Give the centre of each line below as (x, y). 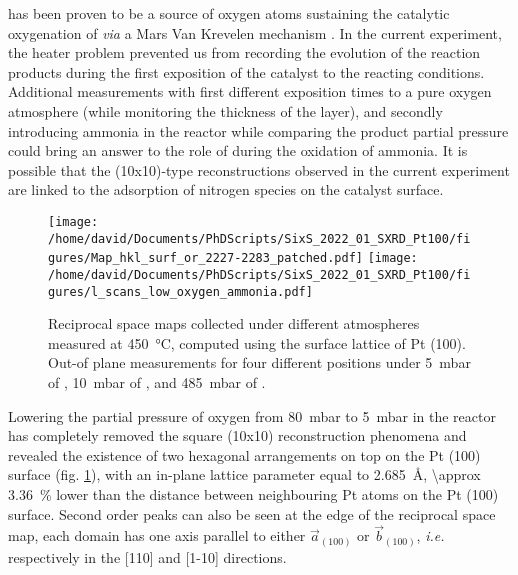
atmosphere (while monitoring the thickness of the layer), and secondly (225, 110)
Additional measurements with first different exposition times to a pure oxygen (250, 91)
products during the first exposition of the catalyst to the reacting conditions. (246, 71)
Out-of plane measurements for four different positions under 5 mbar (259, 362)
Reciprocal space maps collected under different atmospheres (234, 323)
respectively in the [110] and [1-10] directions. (147, 556)
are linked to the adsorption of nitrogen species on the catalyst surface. (226, 189)
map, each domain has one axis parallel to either (157, 535)
